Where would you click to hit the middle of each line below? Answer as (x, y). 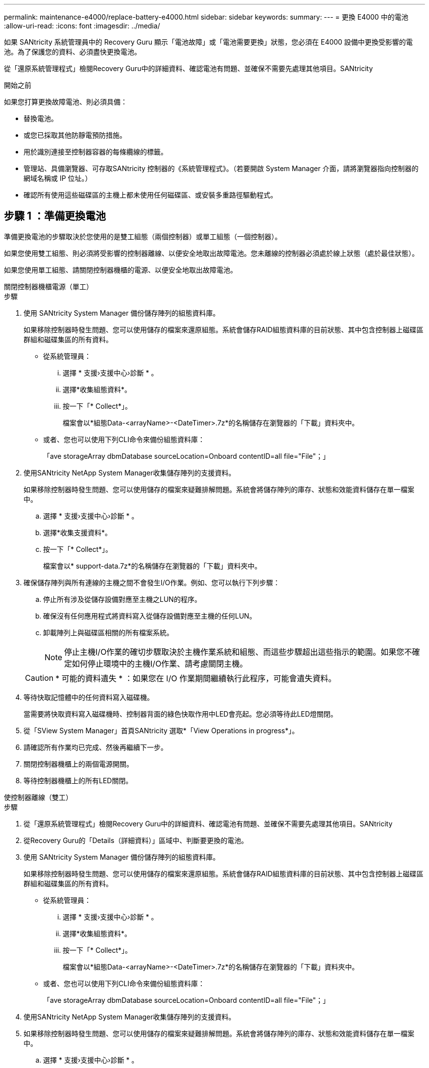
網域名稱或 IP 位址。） (58, 178)
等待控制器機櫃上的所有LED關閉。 (78, 780)
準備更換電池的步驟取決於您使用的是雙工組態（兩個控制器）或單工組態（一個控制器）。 (143, 236)
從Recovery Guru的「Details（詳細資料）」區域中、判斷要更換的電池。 (136, 840)
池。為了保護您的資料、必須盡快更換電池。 (72, 52)
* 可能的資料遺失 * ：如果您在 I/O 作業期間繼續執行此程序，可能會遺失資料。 (196, 678)
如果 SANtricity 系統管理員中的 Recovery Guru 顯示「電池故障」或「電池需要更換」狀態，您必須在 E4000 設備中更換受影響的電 (208, 42)
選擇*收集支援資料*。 (78, 532)
